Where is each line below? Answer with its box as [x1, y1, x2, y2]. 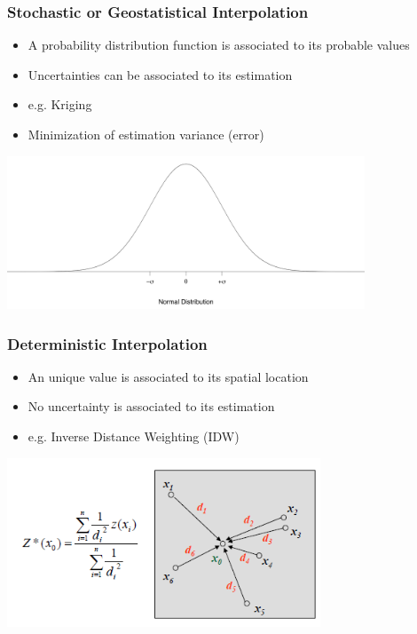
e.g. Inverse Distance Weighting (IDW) [28, 427, 240, 446]
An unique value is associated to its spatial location [28, 367, 309, 385]
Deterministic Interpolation [7, 332, 208, 354]
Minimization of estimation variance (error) [28, 125, 264, 143]
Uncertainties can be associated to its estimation [28, 65, 293, 83]
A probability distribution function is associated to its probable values [28, 36, 410, 54]
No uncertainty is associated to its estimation [28, 397, 275, 416]
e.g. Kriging [28, 95, 92, 114]
